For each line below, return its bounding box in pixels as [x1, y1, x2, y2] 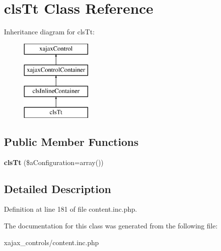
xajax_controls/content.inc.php [4, 237, 99, 247]
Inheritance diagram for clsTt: [4, 27, 95, 37]
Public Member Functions [4, 134, 138, 149]
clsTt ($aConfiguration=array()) [4, 157, 104, 167]
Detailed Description [4, 181, 111, 196]
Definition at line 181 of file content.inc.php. [4, 204, 137, 214]
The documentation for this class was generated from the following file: [4, 221, 218, 231]
